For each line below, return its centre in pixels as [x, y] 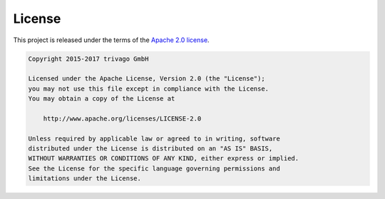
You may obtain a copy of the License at [102, 99]
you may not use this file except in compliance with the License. [149, 88]
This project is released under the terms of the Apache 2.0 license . [111, 40]
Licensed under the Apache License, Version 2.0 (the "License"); [147, 79]
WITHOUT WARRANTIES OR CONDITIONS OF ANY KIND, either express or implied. [164, 158]
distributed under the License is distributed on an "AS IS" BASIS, [150, 149]
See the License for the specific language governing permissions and [154, 168]
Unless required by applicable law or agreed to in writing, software [154, 138]
